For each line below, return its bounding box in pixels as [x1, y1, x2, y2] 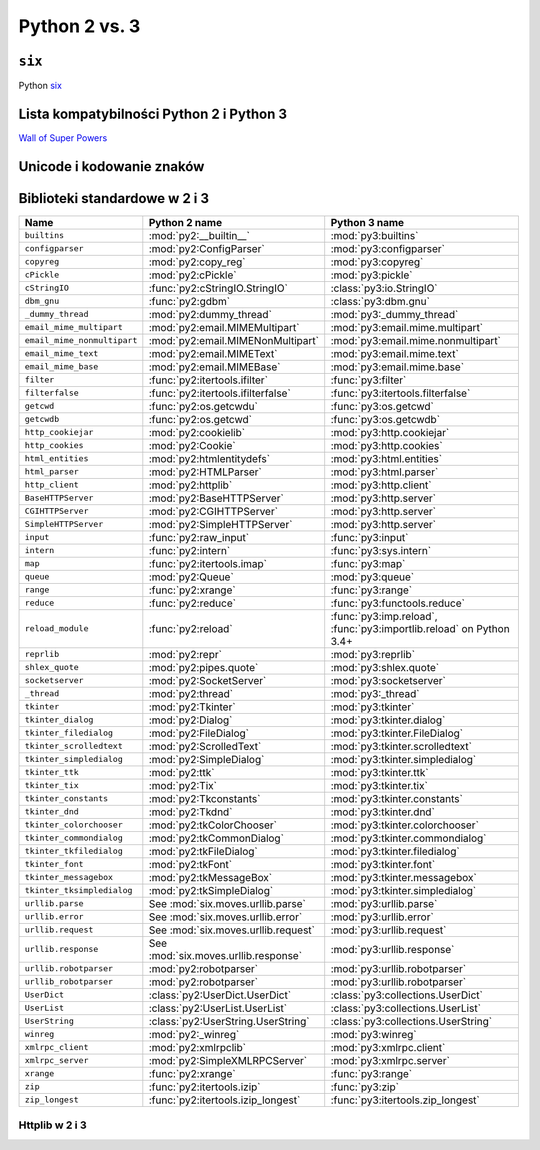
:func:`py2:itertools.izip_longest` [148, 1093, 301, 1107]
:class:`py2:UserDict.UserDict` [148, 988, 292, 1002]
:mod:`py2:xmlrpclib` [148, 1040, 247, 1054]
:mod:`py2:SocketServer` [148, 673, 267, 687]
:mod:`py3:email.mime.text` [330, 346, 459, 360]
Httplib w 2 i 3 [18, 1118, 87, 1132]
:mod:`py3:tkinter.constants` [330, 791, 464, 805]
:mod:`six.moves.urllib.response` [148, 948, 303, 962]
